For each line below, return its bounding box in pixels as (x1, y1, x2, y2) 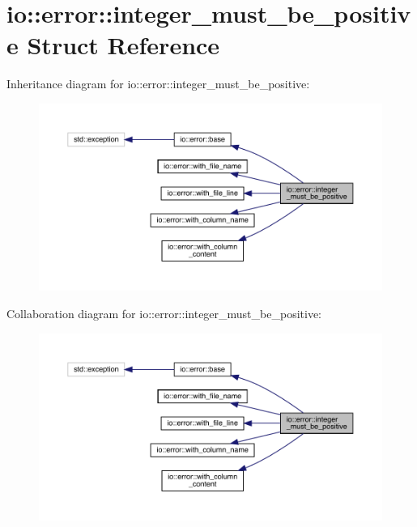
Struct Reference (27, 28, 220, 62)
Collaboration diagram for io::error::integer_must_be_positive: (6, 304, 321, 321)
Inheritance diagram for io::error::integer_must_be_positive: (6, 75, 310, 92)
